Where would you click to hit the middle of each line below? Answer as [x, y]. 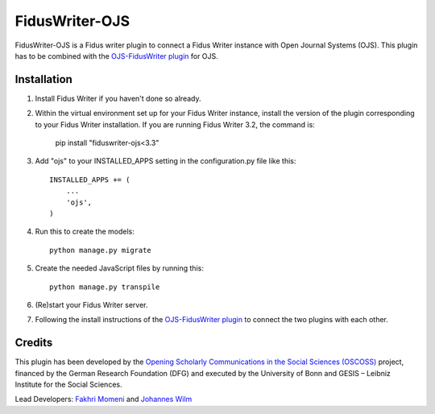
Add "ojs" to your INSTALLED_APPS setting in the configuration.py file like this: [166, 161]
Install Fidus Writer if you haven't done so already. [118, 98]
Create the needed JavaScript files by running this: [120, 268]
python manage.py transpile [105, 287]
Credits [34, 343]
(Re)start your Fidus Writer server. [91, 304]
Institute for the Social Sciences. [68, 384]
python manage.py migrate [101, 250]
